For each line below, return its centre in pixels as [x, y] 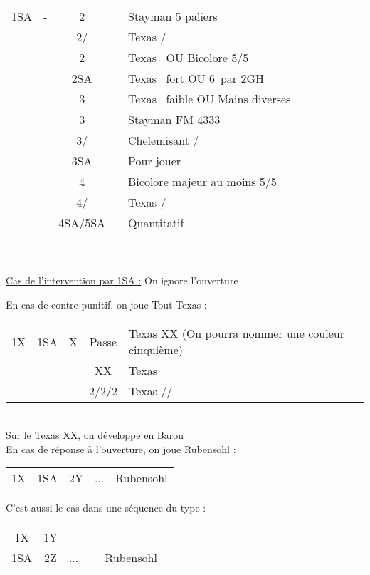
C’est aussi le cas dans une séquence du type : [106, 508]
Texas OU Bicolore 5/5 [189, 57]
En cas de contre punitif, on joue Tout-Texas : [106, 304]
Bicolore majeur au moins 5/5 [202, 181]
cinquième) [155, 350]
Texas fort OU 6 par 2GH [196, 78]
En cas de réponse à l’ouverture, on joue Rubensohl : [121, 449]
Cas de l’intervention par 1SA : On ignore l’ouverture [122, 280]
